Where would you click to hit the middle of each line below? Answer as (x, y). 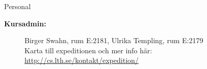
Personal (18, 6)
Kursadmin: (25, 23)
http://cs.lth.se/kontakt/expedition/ (82, 60)
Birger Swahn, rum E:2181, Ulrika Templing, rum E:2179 (114, 40)
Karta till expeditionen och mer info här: (88, 50)
